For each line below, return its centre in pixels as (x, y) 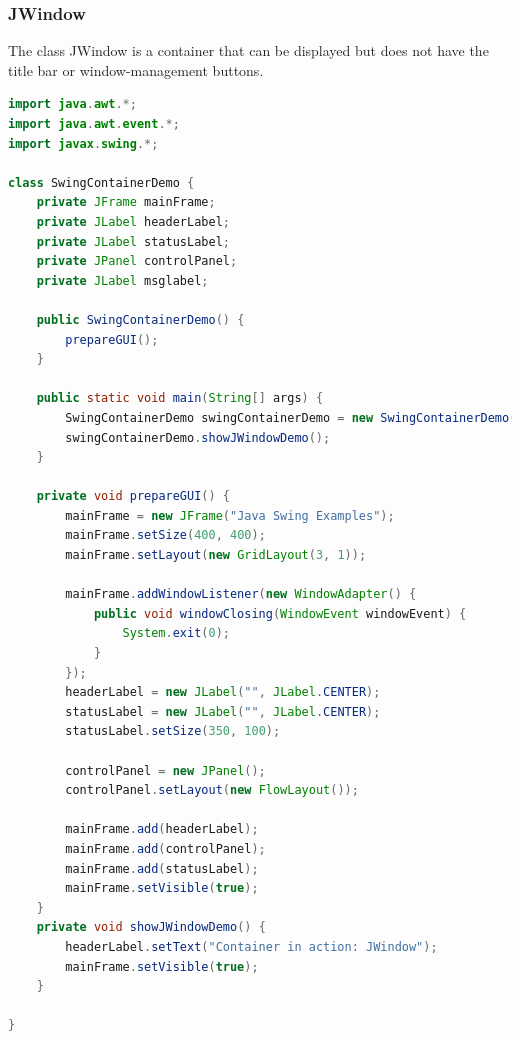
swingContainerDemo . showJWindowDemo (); (198, 437)
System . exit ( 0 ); (176, 633)
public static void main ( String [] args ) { (180, 398)
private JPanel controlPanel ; (137, 261)
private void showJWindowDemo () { (151, 927)
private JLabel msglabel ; (122, 280)
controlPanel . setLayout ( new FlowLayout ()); (212, 790)
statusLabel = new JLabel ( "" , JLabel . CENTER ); (223, 711)
